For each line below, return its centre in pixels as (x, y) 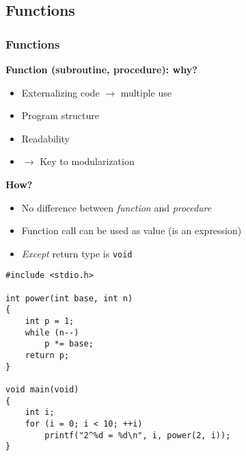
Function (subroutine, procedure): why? (101, 69)
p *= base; (69, 344)
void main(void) (42, 389)
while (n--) (52, 332)
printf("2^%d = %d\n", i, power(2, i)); (138, 435)
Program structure (60, 115)
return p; (47, 355)
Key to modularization (87, 161)
